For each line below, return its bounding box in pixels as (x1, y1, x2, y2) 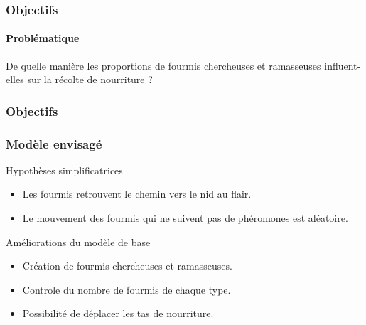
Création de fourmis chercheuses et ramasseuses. (22, 258, 232, 273)
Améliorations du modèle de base (6, 234, 151, 249)
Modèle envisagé (6, 134, 102, 152)
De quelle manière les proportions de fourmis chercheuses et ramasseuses (6, 58, 321, 73)
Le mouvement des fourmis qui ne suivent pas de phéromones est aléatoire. (22, 211, 348, 225)
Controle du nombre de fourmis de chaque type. (22, 282, 231, 297)
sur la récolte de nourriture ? (27, 72, 153, 87)
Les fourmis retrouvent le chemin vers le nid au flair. (22, 186, 252, 201)
